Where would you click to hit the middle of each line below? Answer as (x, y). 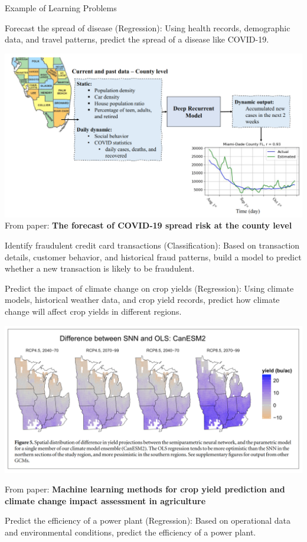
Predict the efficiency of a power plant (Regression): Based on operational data (148, 520)
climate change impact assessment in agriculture (105, 500)
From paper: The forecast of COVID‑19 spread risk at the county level (148, 225)
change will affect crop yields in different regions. (93, 311)
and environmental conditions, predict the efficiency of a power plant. (130, 532)
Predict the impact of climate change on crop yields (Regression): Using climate (149, 288)
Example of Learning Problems (61, 8)
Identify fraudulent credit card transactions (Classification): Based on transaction (152, 245)
